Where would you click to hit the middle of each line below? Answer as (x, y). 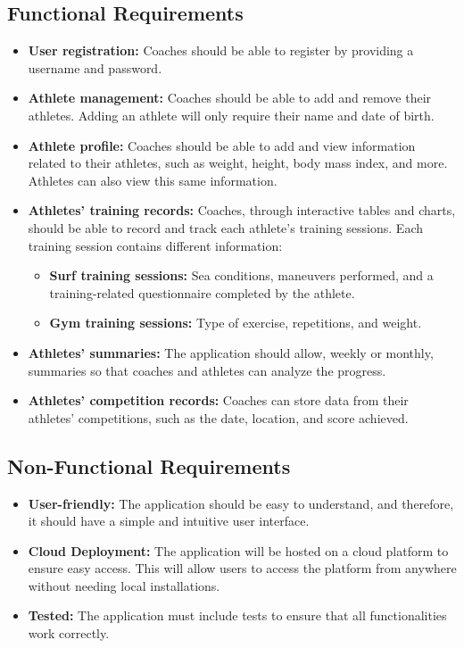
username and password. (95, 67)
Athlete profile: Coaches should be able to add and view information (222, 145)
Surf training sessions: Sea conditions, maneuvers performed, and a (241, 275)
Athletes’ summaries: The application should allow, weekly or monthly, (231, 352)
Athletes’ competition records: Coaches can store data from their (218, 400)
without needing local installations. (124, 585)
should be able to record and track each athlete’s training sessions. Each (225, 227)
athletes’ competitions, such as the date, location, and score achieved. (218, 417)
